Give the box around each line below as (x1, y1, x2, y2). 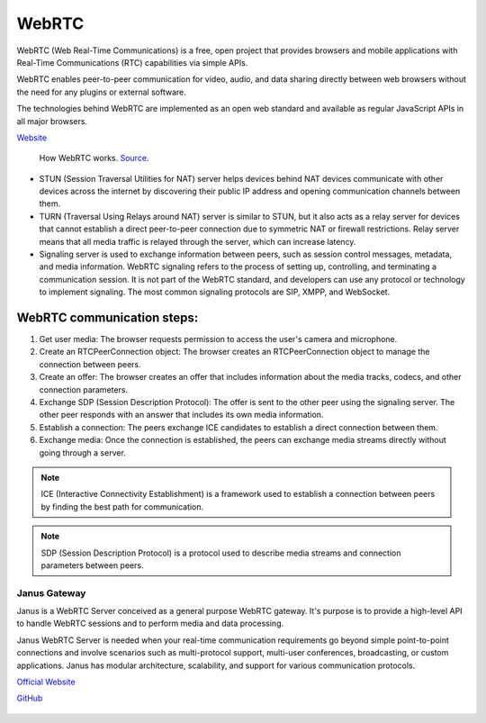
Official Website (16, 676, 76, 688)
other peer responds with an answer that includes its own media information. (39, 410, 324, 420)
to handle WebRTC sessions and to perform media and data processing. (16, 618, 284, 629)
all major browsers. (16, 115, 88, 126)
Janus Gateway (16, 586, 86, 599)
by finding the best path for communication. (40, 501, 204, 512)
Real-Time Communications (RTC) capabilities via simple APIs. (16, 57, 248, 68)
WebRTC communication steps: (16, 311, 199, 325)
